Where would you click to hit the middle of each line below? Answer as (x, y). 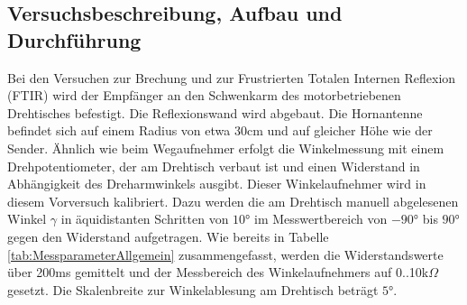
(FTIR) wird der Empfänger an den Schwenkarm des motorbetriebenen (204, 95)
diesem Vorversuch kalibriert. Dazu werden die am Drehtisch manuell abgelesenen (233, 201)
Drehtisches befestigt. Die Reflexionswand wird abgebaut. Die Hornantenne (215, 112)
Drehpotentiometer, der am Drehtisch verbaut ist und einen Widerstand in (214, 166)
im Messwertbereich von (321, 219)
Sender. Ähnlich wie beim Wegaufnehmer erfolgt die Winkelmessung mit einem (226, 148)
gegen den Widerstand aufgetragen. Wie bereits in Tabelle (168, 236)
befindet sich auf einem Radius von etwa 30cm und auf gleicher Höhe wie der (220, 130)
